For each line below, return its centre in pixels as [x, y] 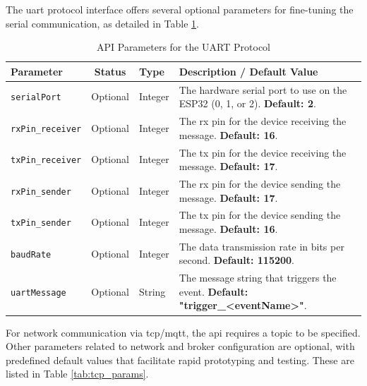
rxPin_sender [41, 192]
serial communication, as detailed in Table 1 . [102, 23]
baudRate [31, 254]
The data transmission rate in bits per [261, 246]
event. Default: [213, 291]
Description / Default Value [248, 71]
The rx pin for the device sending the [260, 183]
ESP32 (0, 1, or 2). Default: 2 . [247, 103]
